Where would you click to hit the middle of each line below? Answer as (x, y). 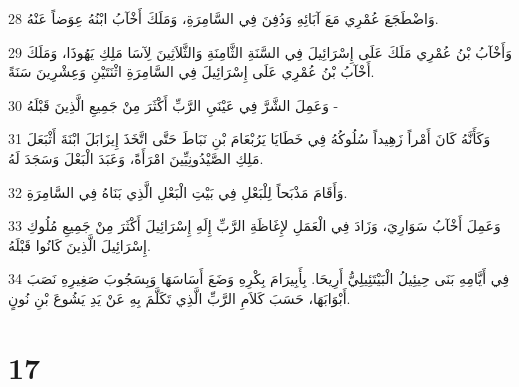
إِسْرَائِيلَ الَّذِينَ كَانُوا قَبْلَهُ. (79, 244)
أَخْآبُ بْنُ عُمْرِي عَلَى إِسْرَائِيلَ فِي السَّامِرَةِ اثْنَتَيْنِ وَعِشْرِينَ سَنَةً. (191, 71)
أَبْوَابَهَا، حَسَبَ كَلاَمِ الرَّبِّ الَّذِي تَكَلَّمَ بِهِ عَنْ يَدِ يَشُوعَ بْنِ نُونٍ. (179, 297)
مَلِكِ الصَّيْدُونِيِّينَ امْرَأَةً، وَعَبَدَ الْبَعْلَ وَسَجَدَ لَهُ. (136, 157)
